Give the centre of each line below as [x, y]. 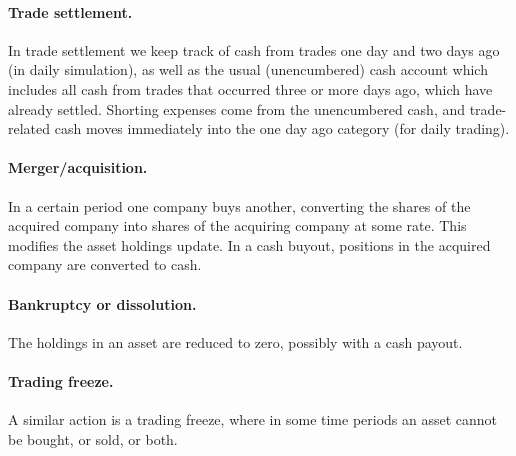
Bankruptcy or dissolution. [102, 303]
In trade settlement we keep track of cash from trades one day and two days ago [254, 49]
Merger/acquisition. [78, 167]
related [29, 128]
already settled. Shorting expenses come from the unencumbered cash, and [237, 108]
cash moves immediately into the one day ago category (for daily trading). [282, 128]
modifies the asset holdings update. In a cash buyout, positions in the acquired [249, 244]
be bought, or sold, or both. [93, 438]
